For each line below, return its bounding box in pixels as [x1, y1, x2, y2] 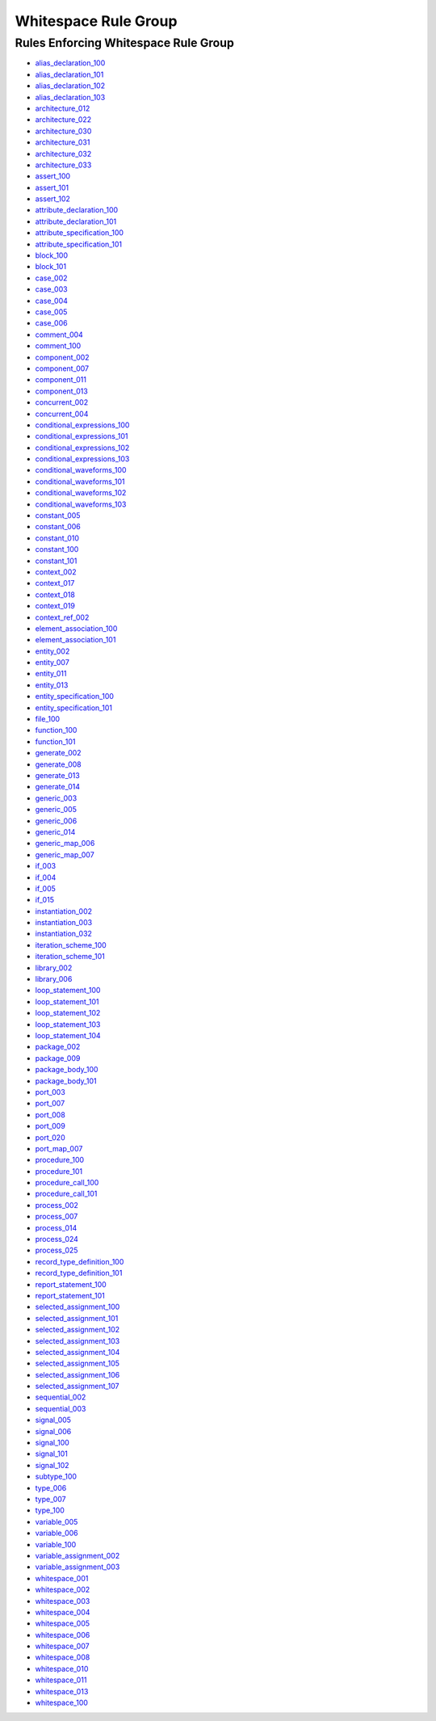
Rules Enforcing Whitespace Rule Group [15, 36, 234, 50]
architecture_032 [35, 149, 92, 158]
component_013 [35, 386, 88, 396]
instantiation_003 [35, 918, 93, 928]
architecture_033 [35, 160, 92, 170]
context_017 [35, 579, 75, 588]
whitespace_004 [35, 1607, 90, 1617]
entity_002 [35, 646, 70, 656]
